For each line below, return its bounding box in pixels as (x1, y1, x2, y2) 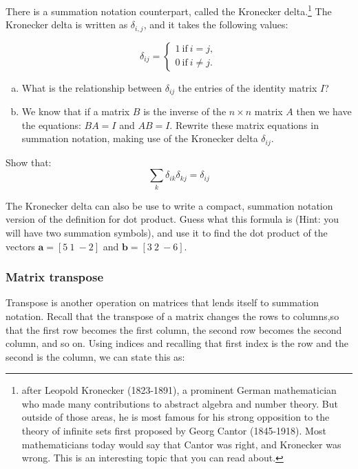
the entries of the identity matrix (178, 80, 317, 94)
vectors (6, 239, 35, 253)
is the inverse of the (143, 104, 227, 119)
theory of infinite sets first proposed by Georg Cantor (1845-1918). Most (21, 423, 326, 438)
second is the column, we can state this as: (6, 349, 185, 363)
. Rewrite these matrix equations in (169, 117, 319, 132)
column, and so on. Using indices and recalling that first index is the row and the (6, 336, 348, 350)
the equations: (21, 117, 81, 132)
